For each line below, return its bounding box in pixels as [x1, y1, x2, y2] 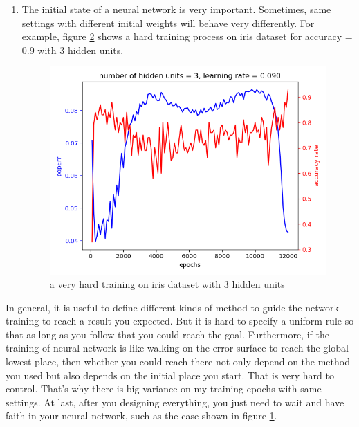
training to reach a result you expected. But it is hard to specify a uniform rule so [6, 314, 354, 328]
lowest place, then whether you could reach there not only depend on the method [6, 354, 350, 369]
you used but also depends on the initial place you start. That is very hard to [6, 367, 334, 382]
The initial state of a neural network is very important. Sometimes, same [21, 2, 331, 16]
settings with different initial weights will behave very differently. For [21, 15, 315, 30]
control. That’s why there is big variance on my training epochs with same [6, 381, 322, 396]
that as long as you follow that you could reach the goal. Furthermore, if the [6, 327, 329, 341]
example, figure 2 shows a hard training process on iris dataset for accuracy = [21, 29, 353, 44]
